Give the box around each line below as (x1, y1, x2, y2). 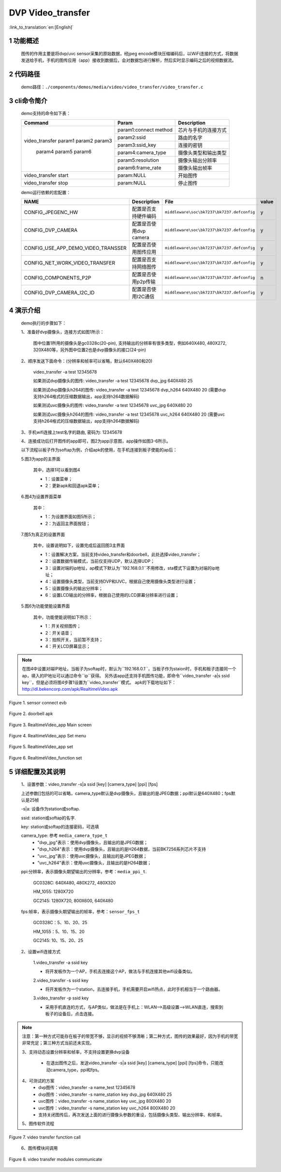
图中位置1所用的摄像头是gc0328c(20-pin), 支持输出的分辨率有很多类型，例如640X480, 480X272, (33, 340, 227, 346)
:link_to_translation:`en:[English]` (9, 24, 74, 30)
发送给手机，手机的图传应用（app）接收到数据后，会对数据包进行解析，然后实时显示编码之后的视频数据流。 (21, 57, 237, 63)
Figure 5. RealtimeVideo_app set (9, 744, 74, 749)
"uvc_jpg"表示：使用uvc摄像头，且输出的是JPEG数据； (37, 853, 148, 859)
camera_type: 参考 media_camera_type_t (21, 832, 108, 839)
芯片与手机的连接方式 (178, 127, 227, 133)
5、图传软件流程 (22, 1121, 55, 1126)
